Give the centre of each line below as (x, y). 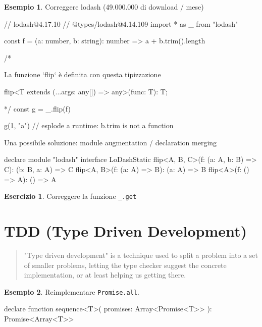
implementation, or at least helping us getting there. (105, 275)
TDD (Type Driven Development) (126, 230)
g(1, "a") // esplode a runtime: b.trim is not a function (89, 125)
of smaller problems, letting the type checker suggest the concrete (125, 265)
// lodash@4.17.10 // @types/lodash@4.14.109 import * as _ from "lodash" (121, 23)
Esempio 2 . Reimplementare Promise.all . (72, 291)
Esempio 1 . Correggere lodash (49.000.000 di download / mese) (104, 7)
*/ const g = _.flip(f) (37, 108)
